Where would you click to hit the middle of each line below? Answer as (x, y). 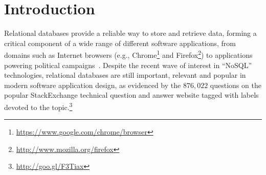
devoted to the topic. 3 (38, 106)
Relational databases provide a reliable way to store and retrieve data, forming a (130, 33)
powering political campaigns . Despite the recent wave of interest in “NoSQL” (128, 65)
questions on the (236, 85)
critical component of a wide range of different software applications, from (120, 43)
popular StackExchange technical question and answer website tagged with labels (131, 95)
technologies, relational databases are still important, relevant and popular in (125, 75)
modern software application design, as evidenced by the (93, 85)
